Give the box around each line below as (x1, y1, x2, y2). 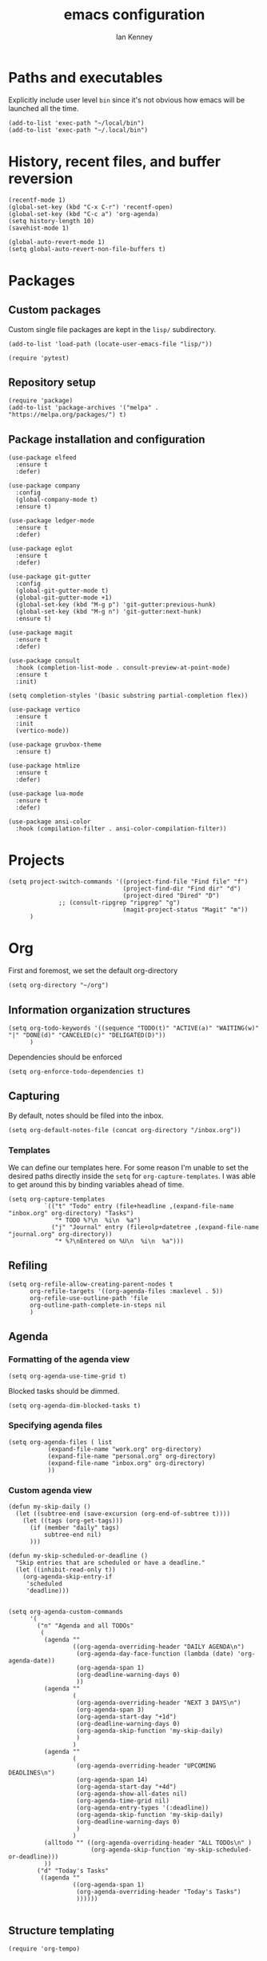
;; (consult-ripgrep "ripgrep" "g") (58, 898, 181, 907)
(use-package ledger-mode (8, 517, 94, 525)
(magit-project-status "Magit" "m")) (122, 906, 249, 914)
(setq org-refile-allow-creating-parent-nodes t (8, 1280, 173, 1288)
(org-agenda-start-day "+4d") (76, 1783, 177, 1791)
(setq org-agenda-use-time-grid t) (8, 1372, 127, 1380)
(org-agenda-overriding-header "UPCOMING (76, 1762, 217, 1770)
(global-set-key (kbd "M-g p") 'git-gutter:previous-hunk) (15, 601, 217, 609)
